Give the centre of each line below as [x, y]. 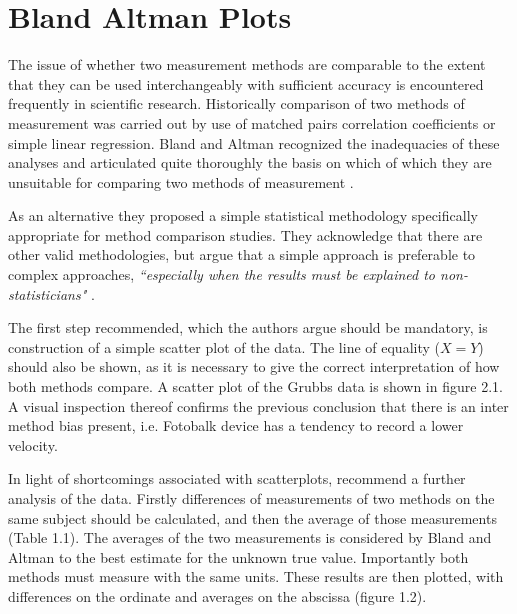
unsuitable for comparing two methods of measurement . [181, 181]
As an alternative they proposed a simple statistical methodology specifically [243, 215]
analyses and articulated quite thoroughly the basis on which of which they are [250, 162]
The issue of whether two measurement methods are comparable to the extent [247, 64]
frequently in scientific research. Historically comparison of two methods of [236, 103]
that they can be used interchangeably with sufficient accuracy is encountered [246, 83]
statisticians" [47, 293]
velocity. [33, 444]
